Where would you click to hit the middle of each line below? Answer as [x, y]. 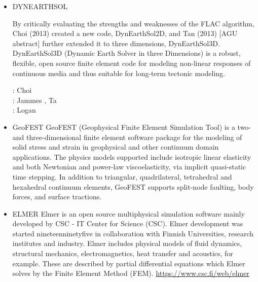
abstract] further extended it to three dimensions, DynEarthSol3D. [116, 43]
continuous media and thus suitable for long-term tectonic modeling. [119, 73]
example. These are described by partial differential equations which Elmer [129, 263]
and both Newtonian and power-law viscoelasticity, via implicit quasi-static [129, 167]
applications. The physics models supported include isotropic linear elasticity [132, 156]
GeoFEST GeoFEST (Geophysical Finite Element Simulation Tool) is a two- [132, 127]
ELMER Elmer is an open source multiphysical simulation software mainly [128, 213]
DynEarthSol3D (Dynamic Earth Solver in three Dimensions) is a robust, [126, 53]
